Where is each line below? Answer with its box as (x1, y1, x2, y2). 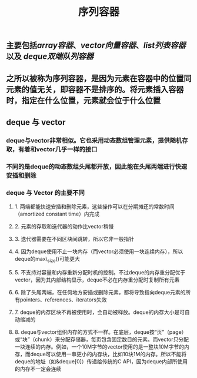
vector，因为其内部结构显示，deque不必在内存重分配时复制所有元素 (14, 276, 180, 283)
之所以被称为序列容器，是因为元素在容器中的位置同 (6, 73, 192, 83)
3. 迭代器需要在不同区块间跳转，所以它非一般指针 (14, 236, 135, 243)
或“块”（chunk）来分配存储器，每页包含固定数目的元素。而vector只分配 (14, 336, 189, 343)
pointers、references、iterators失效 (19, 296, 107, 303)
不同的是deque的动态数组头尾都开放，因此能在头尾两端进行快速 (6, 163, 188, 171)
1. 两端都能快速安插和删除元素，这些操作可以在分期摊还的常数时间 (14, 203, 175, 210)
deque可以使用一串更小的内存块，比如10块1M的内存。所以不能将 (30, 350, 187, 357)
